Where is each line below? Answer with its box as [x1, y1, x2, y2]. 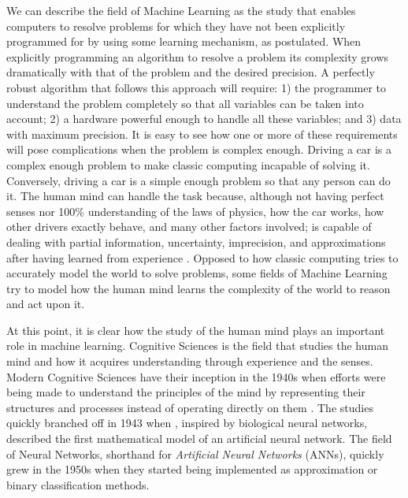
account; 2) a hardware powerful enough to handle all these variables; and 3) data [6, 110, 402, 127]
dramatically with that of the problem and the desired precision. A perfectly [6, 64, 375, 80]
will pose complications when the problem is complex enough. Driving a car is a [6, 141, 392, 158]
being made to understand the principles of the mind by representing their [6, 384, 365, 400]
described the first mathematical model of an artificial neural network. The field [6, 430, 392, 447]
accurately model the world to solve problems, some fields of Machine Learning [6, 265, 388, 281]
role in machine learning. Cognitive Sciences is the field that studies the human [6, 337, 388, 354]
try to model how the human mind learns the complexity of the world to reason [6, 280, 391, 296]
